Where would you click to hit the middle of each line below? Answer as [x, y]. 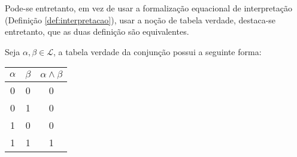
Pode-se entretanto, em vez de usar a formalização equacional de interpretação [148, 8]
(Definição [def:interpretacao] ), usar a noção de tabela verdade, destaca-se [140, 19]
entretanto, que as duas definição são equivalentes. [97, 31]
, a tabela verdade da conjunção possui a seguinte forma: [157, 51]
